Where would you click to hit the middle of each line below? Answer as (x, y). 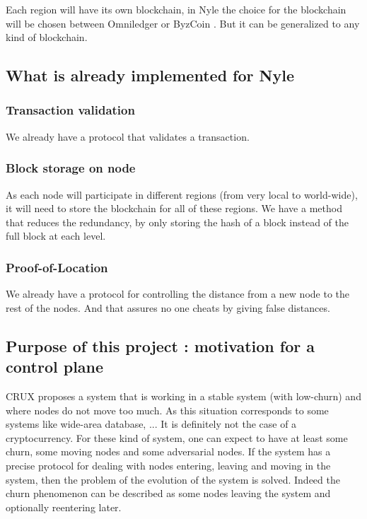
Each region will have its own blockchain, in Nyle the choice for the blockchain (176, 9)
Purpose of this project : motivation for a (160, 345)
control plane (55, 367)
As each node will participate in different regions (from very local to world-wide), (182, 194)
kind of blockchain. (47, 37)
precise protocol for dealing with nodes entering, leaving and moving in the (168, 465)
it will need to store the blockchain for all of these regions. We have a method (174, 208)
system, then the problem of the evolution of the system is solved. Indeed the (173, 479)
